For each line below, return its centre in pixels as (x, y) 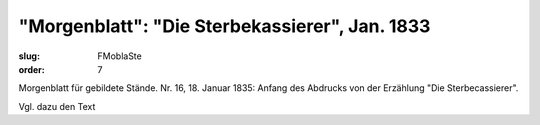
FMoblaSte (119, 56)
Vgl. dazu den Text (57, 106)
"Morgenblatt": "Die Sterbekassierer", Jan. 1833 (224, 26)
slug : (29, 56)
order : (31, 69)
